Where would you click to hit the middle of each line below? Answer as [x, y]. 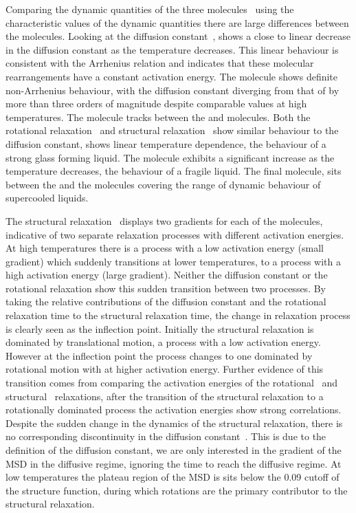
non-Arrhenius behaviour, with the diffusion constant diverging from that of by [173, 90]
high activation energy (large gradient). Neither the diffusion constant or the [167, 275]
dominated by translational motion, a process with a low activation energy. [163, 342]
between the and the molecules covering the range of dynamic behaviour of [163, 184]
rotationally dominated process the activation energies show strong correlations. [174, 410]
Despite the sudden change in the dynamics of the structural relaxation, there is [174, 423]
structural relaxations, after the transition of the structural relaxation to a [165, 396]
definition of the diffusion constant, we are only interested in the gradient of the [174, 450]
